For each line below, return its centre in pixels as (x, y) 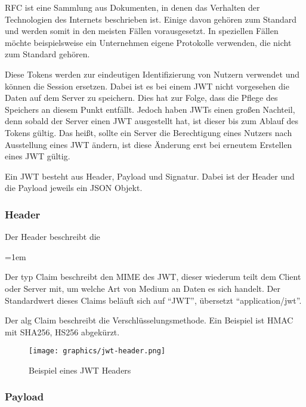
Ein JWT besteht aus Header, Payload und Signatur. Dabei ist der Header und (150, 176)
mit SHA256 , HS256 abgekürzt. (62, 332)
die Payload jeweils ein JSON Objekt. (74, 188)
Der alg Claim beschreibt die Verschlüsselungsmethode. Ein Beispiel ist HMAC (149, 320)
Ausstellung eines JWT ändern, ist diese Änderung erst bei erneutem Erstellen (149, 144)
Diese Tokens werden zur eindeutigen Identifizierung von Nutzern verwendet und (152, 74)
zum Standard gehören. (47, 54)
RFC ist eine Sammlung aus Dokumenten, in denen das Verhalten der (132, 7)
